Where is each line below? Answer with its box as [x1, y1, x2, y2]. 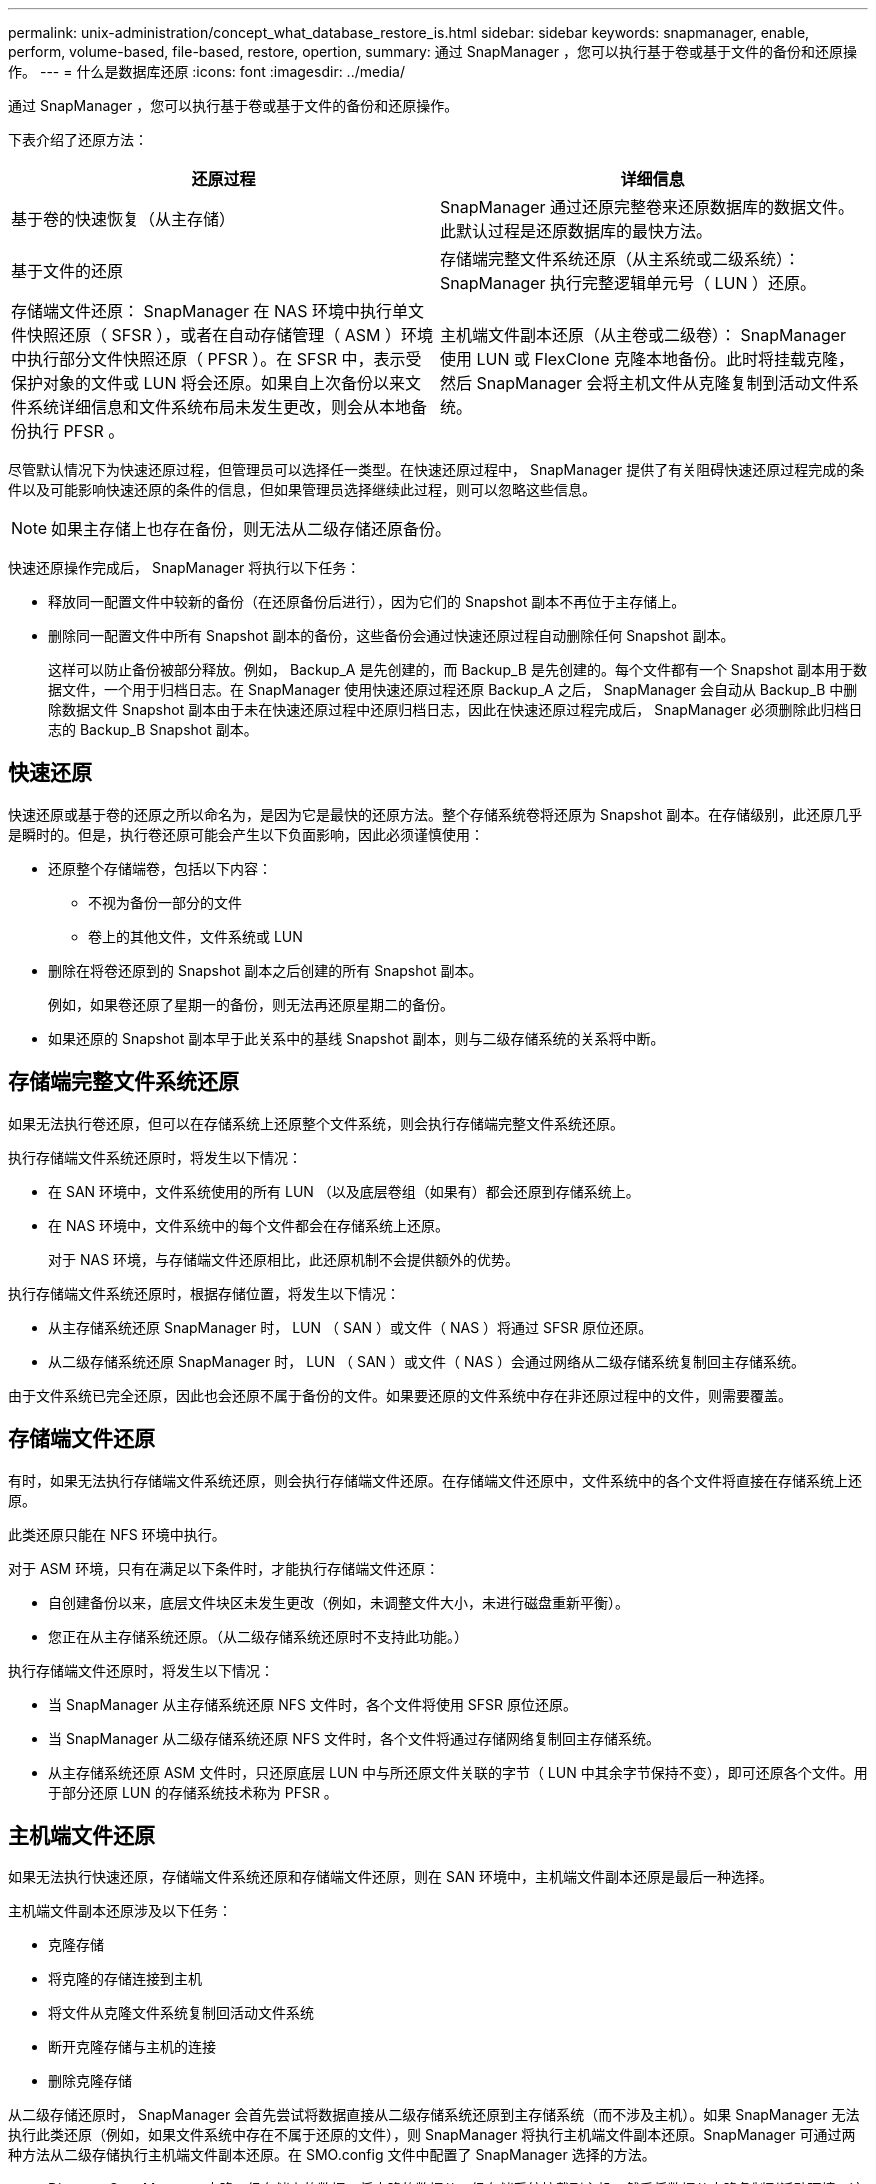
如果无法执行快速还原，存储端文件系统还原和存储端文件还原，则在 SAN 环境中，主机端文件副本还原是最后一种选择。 [8, 1868, 774, 1886]
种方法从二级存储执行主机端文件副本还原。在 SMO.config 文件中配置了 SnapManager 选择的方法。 [8, 2146, 656, 2164]
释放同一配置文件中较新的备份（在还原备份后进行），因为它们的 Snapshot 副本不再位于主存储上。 [48, 593, 686, 610]
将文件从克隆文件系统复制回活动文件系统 [48, 2004, 314, 2022]
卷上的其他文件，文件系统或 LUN [88, 927, 303, 945]
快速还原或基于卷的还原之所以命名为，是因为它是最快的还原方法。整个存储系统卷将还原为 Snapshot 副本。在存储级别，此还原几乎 [8, 805, 863, 823]
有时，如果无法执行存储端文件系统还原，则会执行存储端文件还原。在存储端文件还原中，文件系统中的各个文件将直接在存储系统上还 [8, 1471, 862, 1489]
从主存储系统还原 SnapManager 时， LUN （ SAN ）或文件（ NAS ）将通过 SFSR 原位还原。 [48, 1318, 653, 1336]
